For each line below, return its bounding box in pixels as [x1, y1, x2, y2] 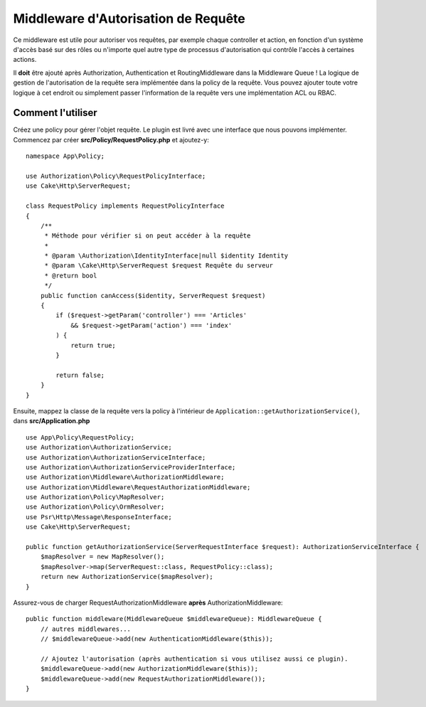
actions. [13, 55, 37, 64]
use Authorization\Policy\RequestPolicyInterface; [26, 171, 206, 180]
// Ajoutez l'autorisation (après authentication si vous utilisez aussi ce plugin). [40, 654, 348, 663]
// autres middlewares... [40, 624, 132, 633]
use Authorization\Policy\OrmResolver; [26, 503, 165, 511]
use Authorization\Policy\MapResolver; [26, 493, 165, 501]
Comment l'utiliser [13, 107, 97, 119]
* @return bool [44, 271, 97, 280]
